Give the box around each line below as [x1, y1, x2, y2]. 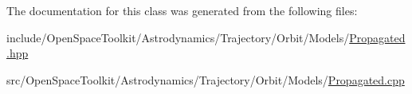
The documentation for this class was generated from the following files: [6, 2, 358, 18]
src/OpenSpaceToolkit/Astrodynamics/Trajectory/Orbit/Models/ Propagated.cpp [6, 71, 405, 88]
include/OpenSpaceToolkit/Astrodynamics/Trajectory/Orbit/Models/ [6, 29, 350, 45]
